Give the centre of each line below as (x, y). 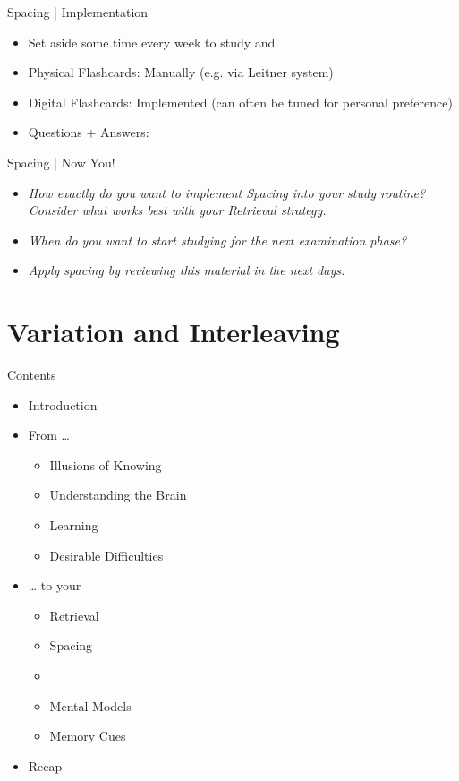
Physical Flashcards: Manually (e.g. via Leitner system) (181, 72)
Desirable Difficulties (106, 555)
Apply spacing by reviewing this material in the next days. (187, 270)
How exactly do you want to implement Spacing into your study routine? (227, 192)
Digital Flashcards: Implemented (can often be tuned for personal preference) (240, 102)
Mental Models (90, 705)
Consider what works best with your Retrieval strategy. (177, 210)
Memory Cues (88, 736)
